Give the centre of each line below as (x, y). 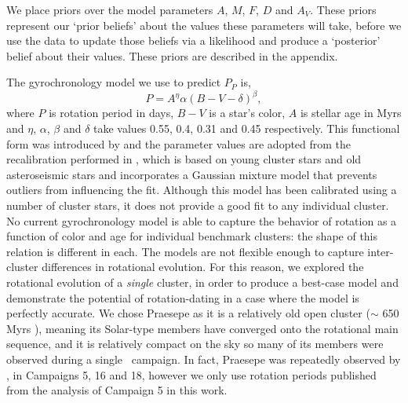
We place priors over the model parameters (110, 9)
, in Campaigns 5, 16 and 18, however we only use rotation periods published (191, 374)
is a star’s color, (247, 113)
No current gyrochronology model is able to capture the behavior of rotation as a (202, 220)
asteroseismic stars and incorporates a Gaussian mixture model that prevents (192, 174)
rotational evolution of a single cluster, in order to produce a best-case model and (202, 282)
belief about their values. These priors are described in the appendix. (172, 55)
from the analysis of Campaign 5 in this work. (117, 390)
